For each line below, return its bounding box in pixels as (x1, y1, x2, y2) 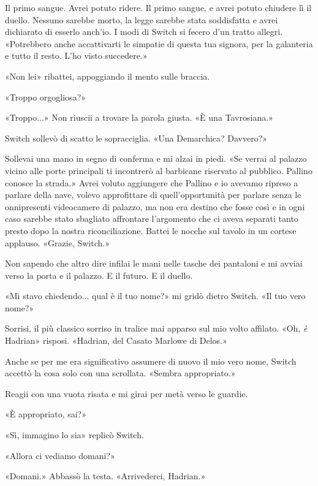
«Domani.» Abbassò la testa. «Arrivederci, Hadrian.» (5, 469, 206, 482)
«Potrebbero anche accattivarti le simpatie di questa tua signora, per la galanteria (5, 37, 313, 50)
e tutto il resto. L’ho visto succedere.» (5, 49, 148, 62)
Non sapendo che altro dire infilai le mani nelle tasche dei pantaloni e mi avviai (5, 257, 303, 270)
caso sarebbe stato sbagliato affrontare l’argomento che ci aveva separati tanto (5, 212, 298, 225)
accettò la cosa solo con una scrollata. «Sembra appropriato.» (5, 366, 236, 379)
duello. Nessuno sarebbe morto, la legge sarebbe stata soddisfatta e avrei (5, 13, 278, 26)
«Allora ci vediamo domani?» (5, 449, 115, 461)
